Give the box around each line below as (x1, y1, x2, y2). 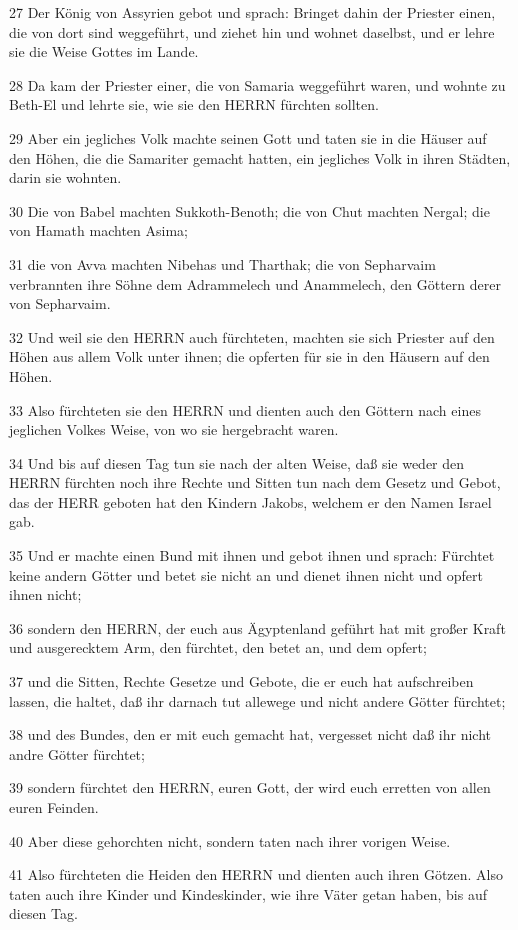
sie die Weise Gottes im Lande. (9, 41, 199, 62)
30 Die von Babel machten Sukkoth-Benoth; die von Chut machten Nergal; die (9, 200, 490, 221)
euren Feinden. (9, 797, 99, 817)
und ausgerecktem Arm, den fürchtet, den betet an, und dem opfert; (9, 637, 427, 658)
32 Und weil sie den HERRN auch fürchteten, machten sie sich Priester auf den (9, 326, 495, 347)
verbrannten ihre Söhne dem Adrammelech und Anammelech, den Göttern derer (9, 273, 501, 294)
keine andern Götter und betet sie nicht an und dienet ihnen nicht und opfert (9, 564, 484, 585)
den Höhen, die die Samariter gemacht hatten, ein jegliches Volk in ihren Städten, (9, 147, 511, 168)
